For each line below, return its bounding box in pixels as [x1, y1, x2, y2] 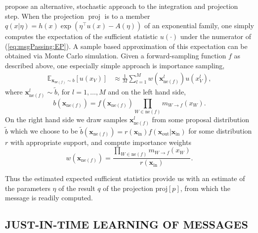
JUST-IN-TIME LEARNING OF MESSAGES [5, 217, 248, 232]
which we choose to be [10, 126, 78, 136]
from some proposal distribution [152, 114, 249, 125]
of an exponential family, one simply [144, 20, 254, 31]
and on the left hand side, [108, 86, 186, 96]
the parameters [5, 183, 50, 193]
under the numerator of [180, 31, 252, 42]
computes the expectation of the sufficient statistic [5, 31, 158, 42]
